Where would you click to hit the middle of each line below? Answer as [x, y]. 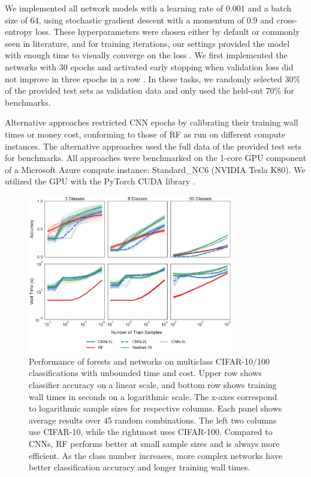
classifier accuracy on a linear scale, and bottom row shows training [153, 385]
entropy [19, 32]
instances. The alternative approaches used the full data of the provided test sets [153, 146]
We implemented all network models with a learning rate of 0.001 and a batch [148, 8]
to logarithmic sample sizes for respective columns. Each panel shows [155, 408]
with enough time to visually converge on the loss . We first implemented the [146, 55]
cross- [287, 20]
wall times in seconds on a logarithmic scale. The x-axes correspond [153, 396]
